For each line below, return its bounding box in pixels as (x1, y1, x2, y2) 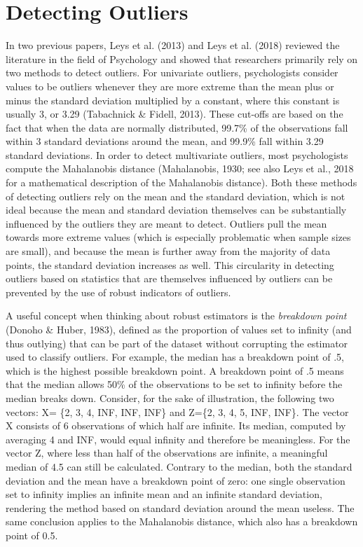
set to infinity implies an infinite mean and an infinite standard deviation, (6, 487, 322, 501)
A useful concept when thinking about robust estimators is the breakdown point (6, 308, 347, 323)
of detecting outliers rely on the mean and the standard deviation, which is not (6, 188, 345, 203)
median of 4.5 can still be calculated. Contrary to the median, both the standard (6, 459, 352, 473)
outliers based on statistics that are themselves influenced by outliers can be (6, 271, 333, 286)
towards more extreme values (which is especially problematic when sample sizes (6, 230, 351, 244)
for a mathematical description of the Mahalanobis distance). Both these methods (6, 175, 357, 190)
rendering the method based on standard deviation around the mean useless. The (6, 500, 355, 515)
